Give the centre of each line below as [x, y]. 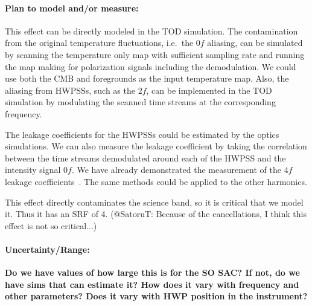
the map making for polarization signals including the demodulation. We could [151, 66]
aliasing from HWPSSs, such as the [70, 90]
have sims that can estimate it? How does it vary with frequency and [152, 284]
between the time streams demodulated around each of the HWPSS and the [145, 158]
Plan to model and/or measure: [72, 8]
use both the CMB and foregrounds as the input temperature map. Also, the [147, 78]
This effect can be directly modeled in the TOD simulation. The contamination [151, 31]
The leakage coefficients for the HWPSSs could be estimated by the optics [142, 134]
